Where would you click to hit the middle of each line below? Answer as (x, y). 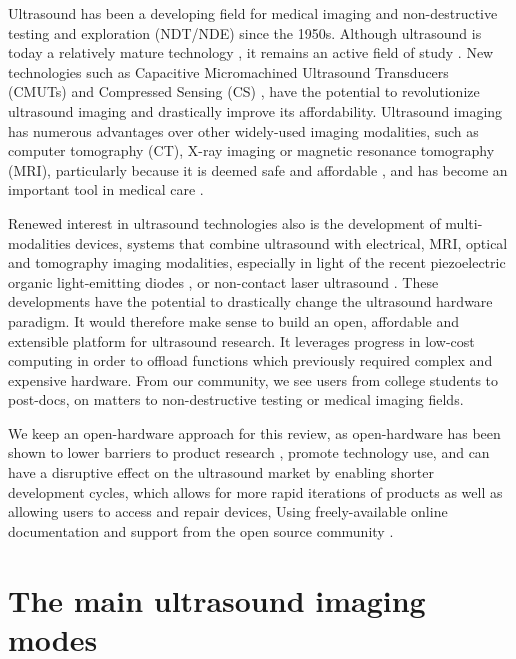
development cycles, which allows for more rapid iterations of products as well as (255, 491)
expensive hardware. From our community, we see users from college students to (253, 379)
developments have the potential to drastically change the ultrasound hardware (250, 301)
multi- (464, 222)
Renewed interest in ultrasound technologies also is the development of (224, 222)
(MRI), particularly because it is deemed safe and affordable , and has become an (258, 169)
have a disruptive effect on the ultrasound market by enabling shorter (221, 472)
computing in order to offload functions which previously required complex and (250, 360)
